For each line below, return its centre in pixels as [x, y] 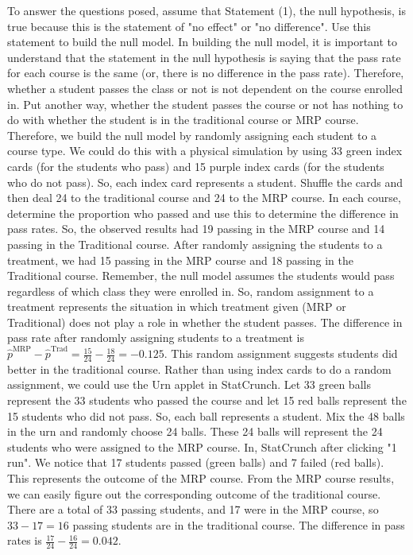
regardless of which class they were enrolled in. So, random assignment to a [191, 291]
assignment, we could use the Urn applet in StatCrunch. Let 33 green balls [189, 384]
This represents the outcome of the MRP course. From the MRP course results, [201, 478]
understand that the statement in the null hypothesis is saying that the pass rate [204, 57]
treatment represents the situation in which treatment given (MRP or [177, 307]
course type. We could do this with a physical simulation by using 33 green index [205, 151]
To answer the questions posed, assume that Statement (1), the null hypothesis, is [206, 10]
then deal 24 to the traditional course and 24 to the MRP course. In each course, [204, 198]
